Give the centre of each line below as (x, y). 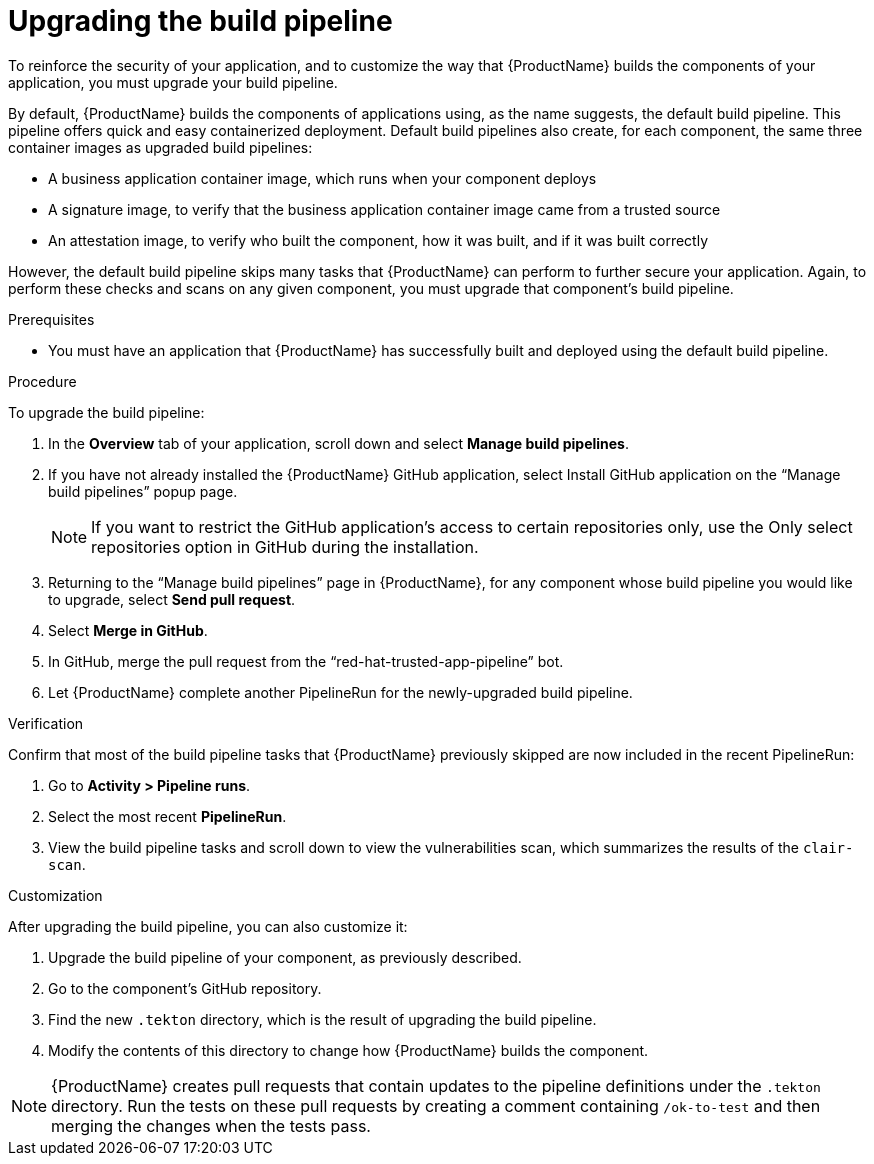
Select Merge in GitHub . (128, 630)
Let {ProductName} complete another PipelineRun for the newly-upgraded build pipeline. (340, 692)
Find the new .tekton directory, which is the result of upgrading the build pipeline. (322, 1019)
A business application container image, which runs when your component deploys (322, 178)
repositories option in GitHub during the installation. (285, 546)
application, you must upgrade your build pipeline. (173, 82)
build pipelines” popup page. (143, 491)
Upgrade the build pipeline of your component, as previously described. (285, 957)
